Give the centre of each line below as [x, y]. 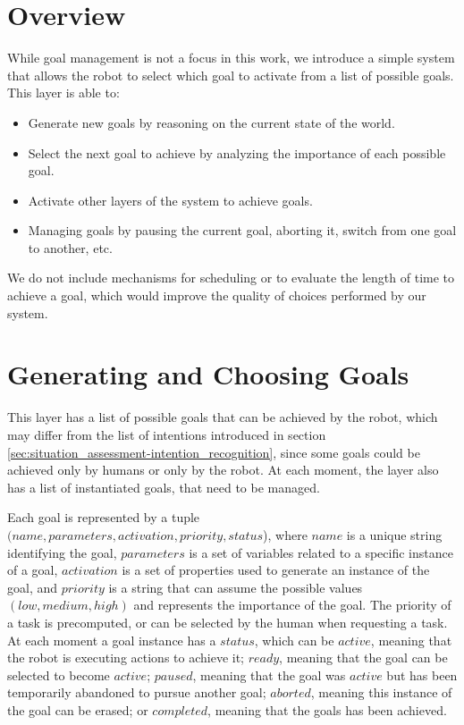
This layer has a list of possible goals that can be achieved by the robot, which [223, 417]
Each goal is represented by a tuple [104, 517]
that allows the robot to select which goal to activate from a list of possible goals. [231, 75]
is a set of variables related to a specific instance [321, 552]
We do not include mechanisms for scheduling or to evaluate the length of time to [231, 278]
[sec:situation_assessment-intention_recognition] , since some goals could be [214, 452]
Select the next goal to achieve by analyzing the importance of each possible [237, 152]
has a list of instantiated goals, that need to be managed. [164, 487]
